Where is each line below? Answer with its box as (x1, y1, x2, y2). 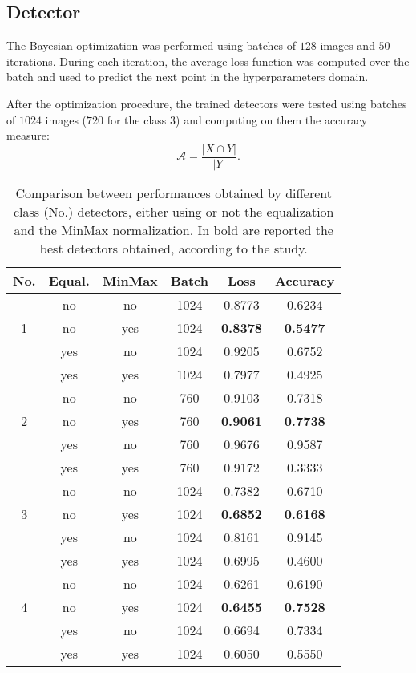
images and (320, 37, 375, 54)
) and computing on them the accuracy (176, 111, 368, 128)
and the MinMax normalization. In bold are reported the (14, 220, 333, 239)
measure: (6, 127, 50, 144)
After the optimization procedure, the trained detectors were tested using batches (6, 95, 407, 111)
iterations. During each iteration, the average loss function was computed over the (6, 52, 410, 69)
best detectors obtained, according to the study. (39, 238, 308, 257)
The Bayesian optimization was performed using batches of (6, 37, 297, 54)
